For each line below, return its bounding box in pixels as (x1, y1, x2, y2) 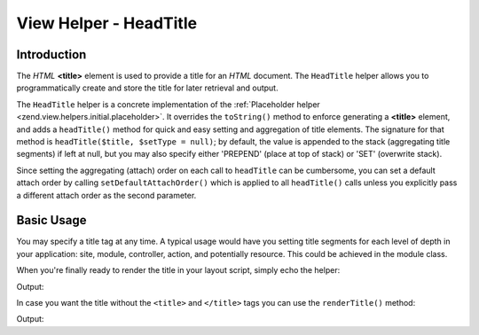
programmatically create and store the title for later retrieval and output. (16, 82, 279, 93)
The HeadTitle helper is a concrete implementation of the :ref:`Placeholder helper (16, 98, 321, 110)
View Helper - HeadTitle (16, 13, 198, 33)
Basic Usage (16, 213, 87, 228)
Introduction (16, 47, 87, 62)
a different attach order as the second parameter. (16, 190, 197, 200)
